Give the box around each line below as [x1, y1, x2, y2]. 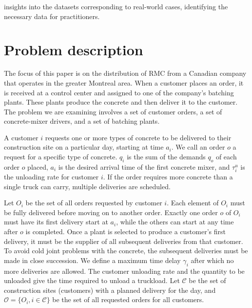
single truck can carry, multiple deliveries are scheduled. [4, 181, 171, 191]
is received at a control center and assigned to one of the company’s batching [4, 87, 234, 97]
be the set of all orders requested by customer [25, 198, 162, 208]
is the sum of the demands [127, 152, 206, 162]
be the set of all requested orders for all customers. [52, 294, 204, 305]
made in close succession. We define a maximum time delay [4, 255, 181, 265]
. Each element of [167, 198, 219, 208]
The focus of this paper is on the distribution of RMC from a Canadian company [4, 68, 247, 78]
